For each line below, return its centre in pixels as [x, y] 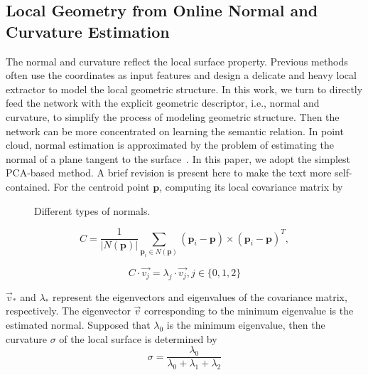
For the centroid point [102, 186]
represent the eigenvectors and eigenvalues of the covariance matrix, [200, 296]
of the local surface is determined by [138, 338]
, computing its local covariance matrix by [251, 186]
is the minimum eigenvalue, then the [246, 325]
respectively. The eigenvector [68, 311]
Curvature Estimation [88, 31]
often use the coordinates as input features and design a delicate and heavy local [181, 75]
